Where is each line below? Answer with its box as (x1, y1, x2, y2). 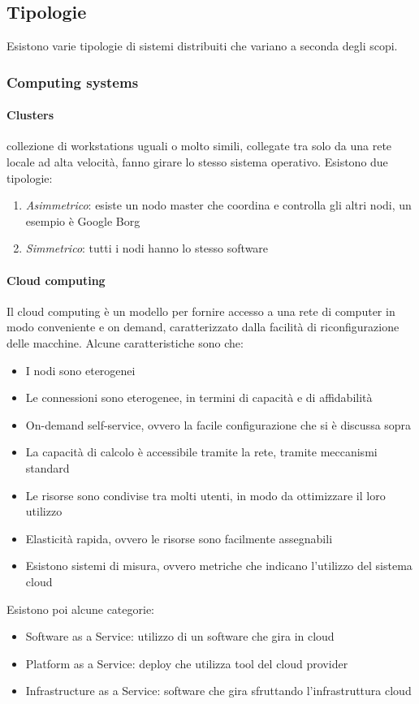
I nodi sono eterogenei (25, 361, 136, 378)
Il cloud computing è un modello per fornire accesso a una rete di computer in (6, 302, 395, 319)
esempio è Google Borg (25, 212, 140, 229)
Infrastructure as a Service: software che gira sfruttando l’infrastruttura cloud (25, 682, 412, 699)
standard (25, 459, 70, 476)
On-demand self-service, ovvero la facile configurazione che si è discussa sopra (25, 416, 412, 433)
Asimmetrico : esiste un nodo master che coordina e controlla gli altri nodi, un (25, 197, 412, 214)
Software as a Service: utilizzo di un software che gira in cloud (25, 628, 335, 645)
